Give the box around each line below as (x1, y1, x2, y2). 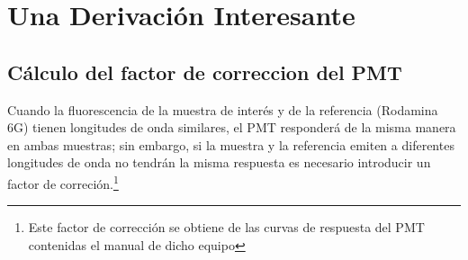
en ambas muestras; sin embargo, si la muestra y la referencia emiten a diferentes (7, 135, 454, 154)
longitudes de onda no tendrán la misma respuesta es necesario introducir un (7, 153, 431, 172)
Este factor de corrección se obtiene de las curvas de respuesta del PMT (28, 218, 425, 237)
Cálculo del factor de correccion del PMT (7, 58, 402, 85)
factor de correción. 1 (7, 171, 119, 193)
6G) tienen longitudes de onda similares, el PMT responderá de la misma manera (7, 118, 456, 137)
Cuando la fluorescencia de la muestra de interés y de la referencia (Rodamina (7, 100, 438, 119)
